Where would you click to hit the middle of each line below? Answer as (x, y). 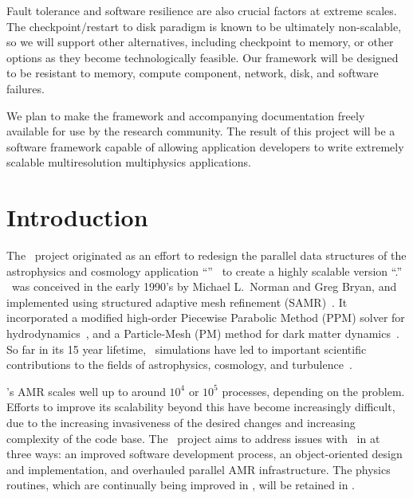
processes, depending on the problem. (313, 391)
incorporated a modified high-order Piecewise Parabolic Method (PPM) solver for (206, 318)
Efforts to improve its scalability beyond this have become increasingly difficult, (201, 407)
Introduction (77, 217)
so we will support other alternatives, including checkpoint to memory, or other (200, 42)
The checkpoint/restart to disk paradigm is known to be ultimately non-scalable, (204, 26)
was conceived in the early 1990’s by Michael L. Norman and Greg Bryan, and (204, 286)
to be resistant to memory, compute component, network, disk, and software (193, 73)
